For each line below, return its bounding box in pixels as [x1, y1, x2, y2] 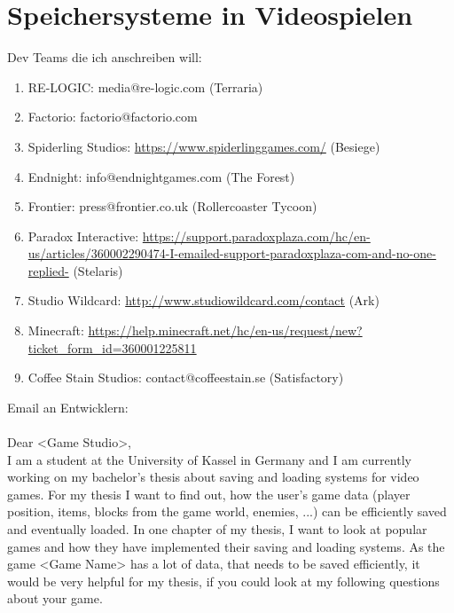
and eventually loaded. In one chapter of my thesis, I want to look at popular [7, 520, 427, 538]
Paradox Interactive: [27, 226, 139, 245]
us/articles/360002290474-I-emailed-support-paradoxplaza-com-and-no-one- [27, 244, 436, 263]
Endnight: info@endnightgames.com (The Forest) [27, 167, 295, 185]
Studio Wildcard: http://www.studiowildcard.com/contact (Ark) [27, 291, 380, 310]
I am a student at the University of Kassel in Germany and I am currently [7, 450, 411, 468]
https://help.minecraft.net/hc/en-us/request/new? [88, 321, 363, 340]
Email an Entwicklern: [7, 397, 129, 416]
